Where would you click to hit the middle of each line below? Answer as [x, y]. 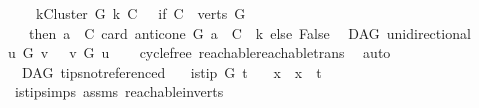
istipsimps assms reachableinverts [119, 91]
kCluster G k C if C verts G [140, 13]
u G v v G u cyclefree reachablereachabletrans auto [199, 52]
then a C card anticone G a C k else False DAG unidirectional [249, 32]
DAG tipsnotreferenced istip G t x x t [171, 71]
